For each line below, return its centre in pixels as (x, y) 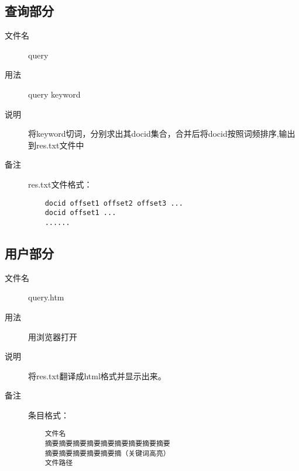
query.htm (46, 297)
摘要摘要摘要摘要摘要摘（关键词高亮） (107, 453)
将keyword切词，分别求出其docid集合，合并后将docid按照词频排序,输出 (162, 134)
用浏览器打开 (53, 336)
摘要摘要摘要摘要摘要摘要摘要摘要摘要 (107, 444)
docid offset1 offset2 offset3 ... (114, 203)
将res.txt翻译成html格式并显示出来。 (97, 375)
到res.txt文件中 (56, 145)
